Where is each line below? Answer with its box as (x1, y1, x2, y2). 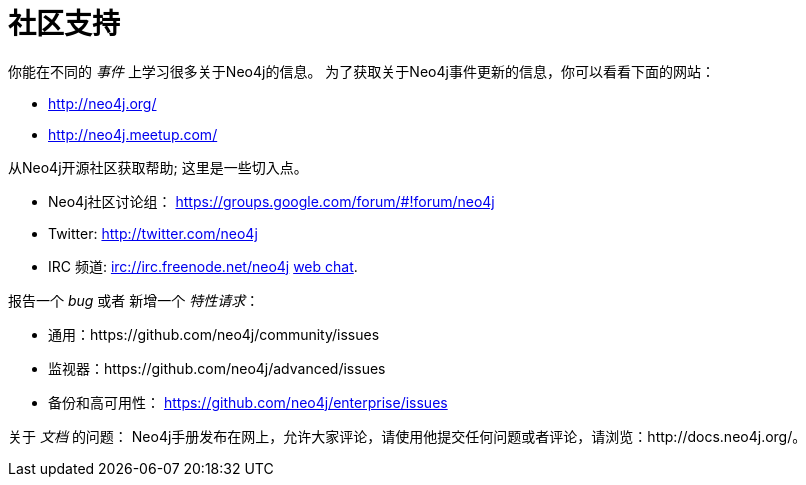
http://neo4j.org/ (48, 94, 157, 112)
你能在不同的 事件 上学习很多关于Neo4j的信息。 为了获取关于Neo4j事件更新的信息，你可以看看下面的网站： (8, 62, 715, 80)
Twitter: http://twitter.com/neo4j (48, 224, 258, 242)
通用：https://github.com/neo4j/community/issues (48, 325, 380, 343)
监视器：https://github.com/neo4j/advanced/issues (48, 359, 386, 377)
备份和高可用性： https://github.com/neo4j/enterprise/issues (48, 393, 448, 411)
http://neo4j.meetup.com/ (48, 125, 218, 143)
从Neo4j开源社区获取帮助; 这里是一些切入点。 (8, 158, 308, 176)
